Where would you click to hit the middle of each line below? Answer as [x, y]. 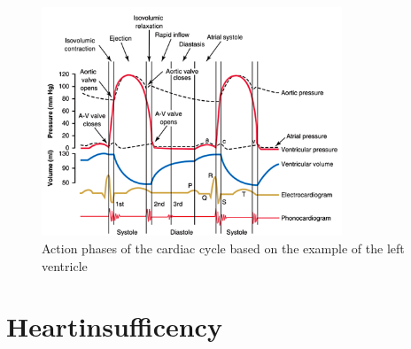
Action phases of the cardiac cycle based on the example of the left [223, 248]
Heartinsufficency [114, 326]
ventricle [65, 265]
